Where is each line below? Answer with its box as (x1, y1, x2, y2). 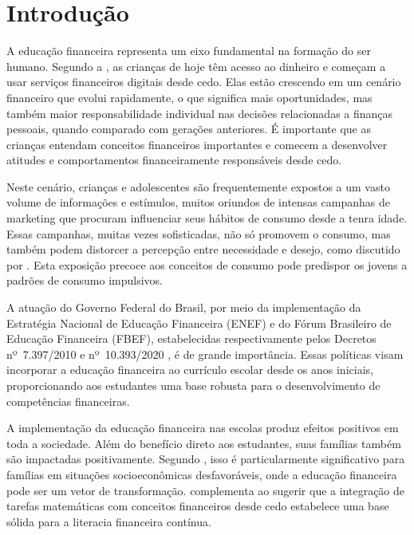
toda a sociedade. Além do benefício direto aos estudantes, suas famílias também (6, 435, 401, 451)
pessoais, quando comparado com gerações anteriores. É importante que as (6, 120, 371, 137)
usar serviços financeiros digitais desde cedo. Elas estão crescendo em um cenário (6, 73, 401, 90)
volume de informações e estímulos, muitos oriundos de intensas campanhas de (6, 194, 390, 210)
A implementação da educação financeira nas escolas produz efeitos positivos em (6, 419, 399, 436)
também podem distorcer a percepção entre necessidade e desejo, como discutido (6, 241, 400, 258)
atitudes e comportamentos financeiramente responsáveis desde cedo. (6, 151, 342, 168)
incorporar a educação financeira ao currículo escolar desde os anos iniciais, (6, 361, 373, 378)
